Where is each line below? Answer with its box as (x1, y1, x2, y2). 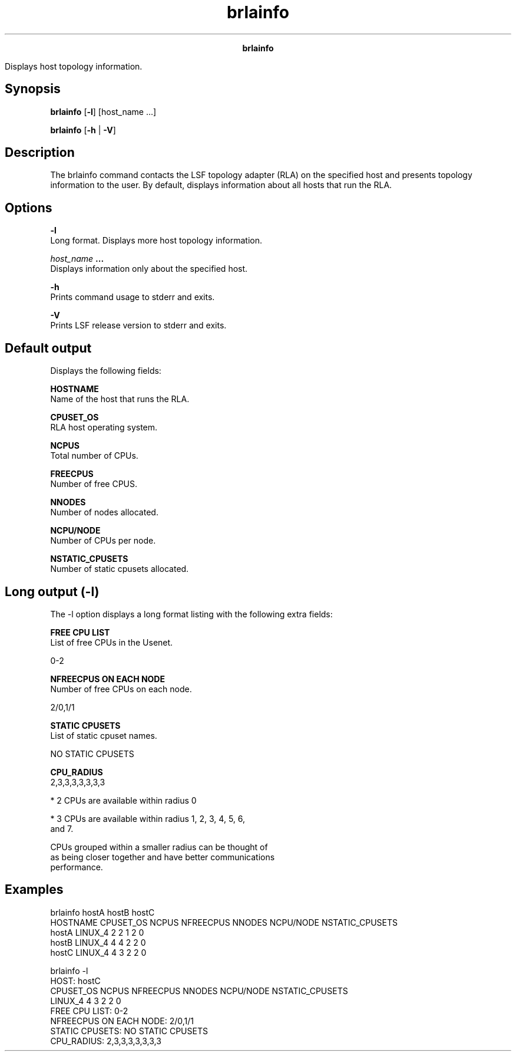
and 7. (50, 823, 74, 834)
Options (5, 200, 52, 215)
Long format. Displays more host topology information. (50, 235, 262, 246)
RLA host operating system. (50, 422, 158, 433)
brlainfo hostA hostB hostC (50, 907, 155, 917)
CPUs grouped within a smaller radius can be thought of (50, 841, 268, 852)
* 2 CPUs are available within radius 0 (50, 795, 197, 805)
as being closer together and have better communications (50, 851, 275, 862)
